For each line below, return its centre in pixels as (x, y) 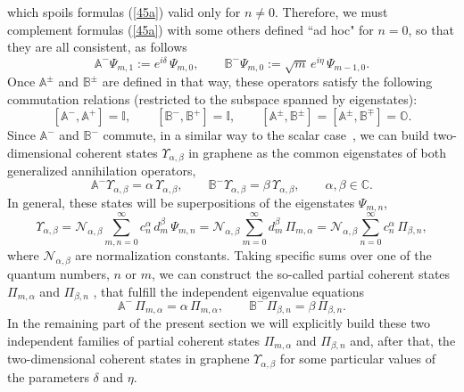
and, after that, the (403, 340)
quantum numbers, (58, 273)
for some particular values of (357, 359)
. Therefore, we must (331, 12)
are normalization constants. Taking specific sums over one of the (253, 255)
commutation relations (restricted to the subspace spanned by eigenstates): (212, 98)
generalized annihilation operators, (102, 171)
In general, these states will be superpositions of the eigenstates (181, 202)
